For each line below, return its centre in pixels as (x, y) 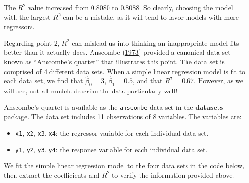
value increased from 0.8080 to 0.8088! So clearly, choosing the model (130, 7)
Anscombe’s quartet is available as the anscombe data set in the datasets (114, 107)
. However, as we (219, 81)
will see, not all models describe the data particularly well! (91, 91)
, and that (148, 81)
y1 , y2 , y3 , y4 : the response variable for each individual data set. (111, 149)
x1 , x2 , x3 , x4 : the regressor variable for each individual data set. (112, 133)
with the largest (27, 17)
